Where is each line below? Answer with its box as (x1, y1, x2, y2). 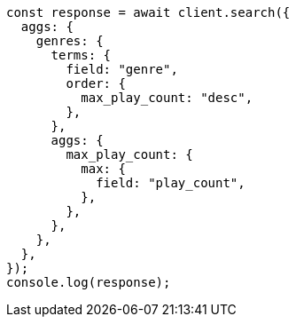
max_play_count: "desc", (81, 91, 253, 105)
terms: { (51, 48, 112, 62)
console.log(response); (6, 275, 171, 289)
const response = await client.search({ (6, 5, 291, 20)
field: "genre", (66, 62, 178, 76)
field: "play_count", (96, 176, 245, 190)
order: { (66, 76, 126, 91)
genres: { (35, 34, 104, 48)
